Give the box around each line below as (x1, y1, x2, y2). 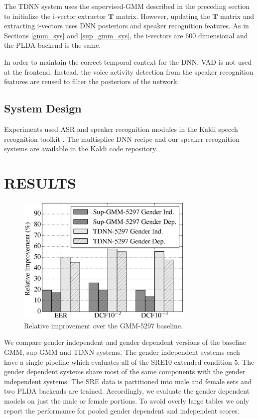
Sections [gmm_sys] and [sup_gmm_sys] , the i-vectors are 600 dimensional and (4, 30, 248, 40)
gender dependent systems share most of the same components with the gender (4, 366, 246, 377)
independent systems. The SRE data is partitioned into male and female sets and (4, 376, 252, 386)
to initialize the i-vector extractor (4, 10, 106, 21)
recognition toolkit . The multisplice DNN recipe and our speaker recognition (4, 133, 240, 144)
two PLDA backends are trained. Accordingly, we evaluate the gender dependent (4, 386, 250, 396)
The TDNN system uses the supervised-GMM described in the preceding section (4, 1, 250, 11)
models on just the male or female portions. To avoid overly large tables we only (4, 395, 249, 406)
